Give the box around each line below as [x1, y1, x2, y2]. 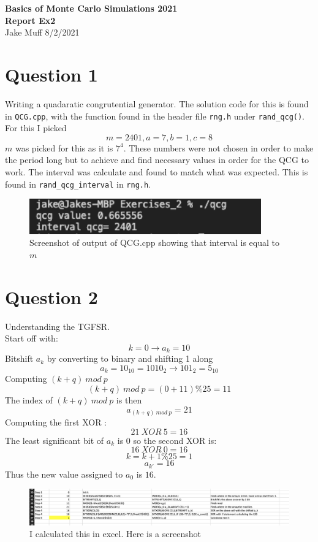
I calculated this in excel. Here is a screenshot [29, 527, 201, 540]
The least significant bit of [5, 433, 104, 446]
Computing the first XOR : [5, 416, 107, 429]
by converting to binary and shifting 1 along [47, 352, 213, 365]
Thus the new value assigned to [5, 467, 123, 480]
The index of [5, 393, 53, 406]
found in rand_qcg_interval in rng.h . [5, 177, 151, 190]
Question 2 [5, 284, 98, 309]
